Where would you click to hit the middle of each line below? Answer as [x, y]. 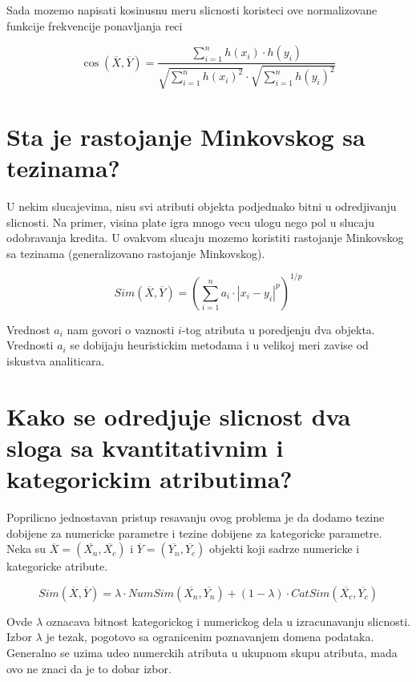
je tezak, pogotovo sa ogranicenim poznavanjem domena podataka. [210, 637]
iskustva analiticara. [56, 360]
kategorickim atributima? [149, 479]
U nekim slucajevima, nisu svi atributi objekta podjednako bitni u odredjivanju [202, 206]
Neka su [26, 549]
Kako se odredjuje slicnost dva [179, 416]
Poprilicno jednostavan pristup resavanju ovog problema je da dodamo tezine [196, 517]
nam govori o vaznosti [121, 329]
